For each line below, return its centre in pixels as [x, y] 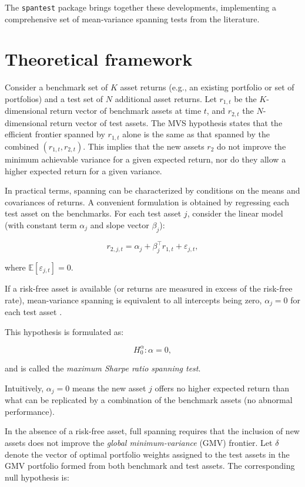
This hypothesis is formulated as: [64, 331]
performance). [30, 411]
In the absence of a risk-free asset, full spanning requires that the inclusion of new [152, 431]
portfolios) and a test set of [54, 98]
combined [22, 146]
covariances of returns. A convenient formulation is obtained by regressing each [147, 202]
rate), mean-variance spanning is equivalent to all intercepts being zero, [133, 300]
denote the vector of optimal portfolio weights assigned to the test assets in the [147, 454]
